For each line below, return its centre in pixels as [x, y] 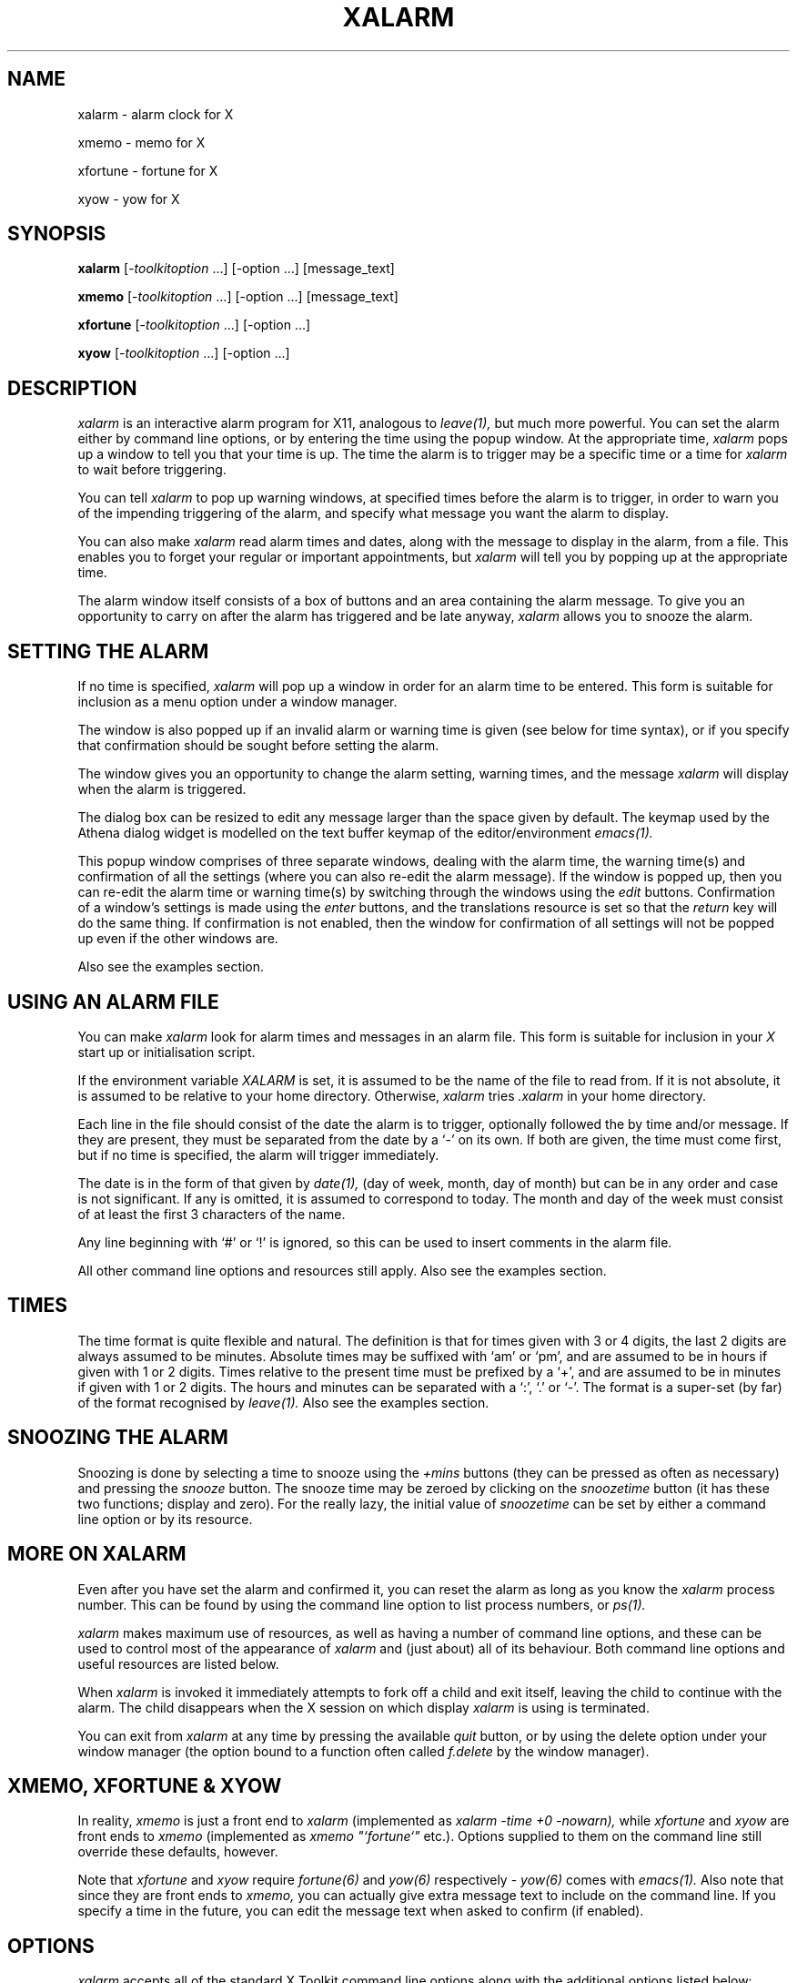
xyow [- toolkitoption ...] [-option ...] [184, 353]
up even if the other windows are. [178, 939]
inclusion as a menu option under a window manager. [237, 702]
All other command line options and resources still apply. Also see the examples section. [342, 1270]
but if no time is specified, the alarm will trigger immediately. [258, 1154]
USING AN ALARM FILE [113, 1002]
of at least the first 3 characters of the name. [212, 1214]
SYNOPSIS [57, 234]
